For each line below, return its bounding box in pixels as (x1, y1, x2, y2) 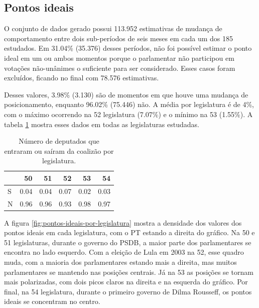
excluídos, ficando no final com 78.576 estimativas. (4, 72, 159, 83)
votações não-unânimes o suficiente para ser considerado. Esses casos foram (4, 62, 235, 73)
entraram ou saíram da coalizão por (4, 145, 114, 156)
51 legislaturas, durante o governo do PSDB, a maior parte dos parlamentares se (4, 237, 251, 247)
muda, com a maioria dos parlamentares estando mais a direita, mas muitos (4, 257, 237, 267)
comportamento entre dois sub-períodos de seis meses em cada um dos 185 (4, 33, 233, 43)
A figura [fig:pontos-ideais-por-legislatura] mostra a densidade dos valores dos (4, 217, 242, 228)
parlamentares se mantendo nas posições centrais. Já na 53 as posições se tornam (4, 266, 253, 277)
